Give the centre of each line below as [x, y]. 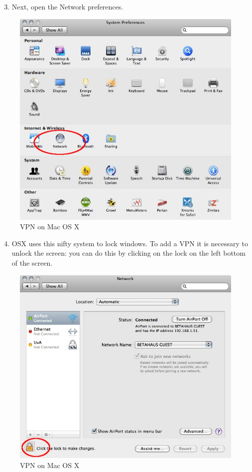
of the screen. [32, 263]
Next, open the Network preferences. [67, 6]
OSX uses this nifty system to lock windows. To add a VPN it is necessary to [130, 243]
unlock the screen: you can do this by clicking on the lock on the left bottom [128, 253]
